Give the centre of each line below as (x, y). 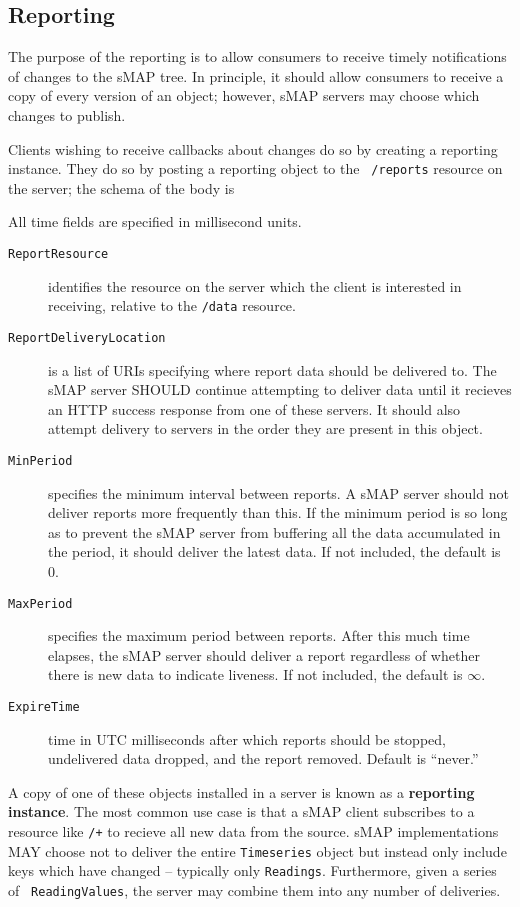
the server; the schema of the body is (121, 187)
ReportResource (58, 254)
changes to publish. (67, 114)
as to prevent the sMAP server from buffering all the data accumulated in (274, 531)
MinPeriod (40, 460)
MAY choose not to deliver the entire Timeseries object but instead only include (257, 850)
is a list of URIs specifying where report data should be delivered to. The (272, 369)
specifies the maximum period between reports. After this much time (259, 635)
